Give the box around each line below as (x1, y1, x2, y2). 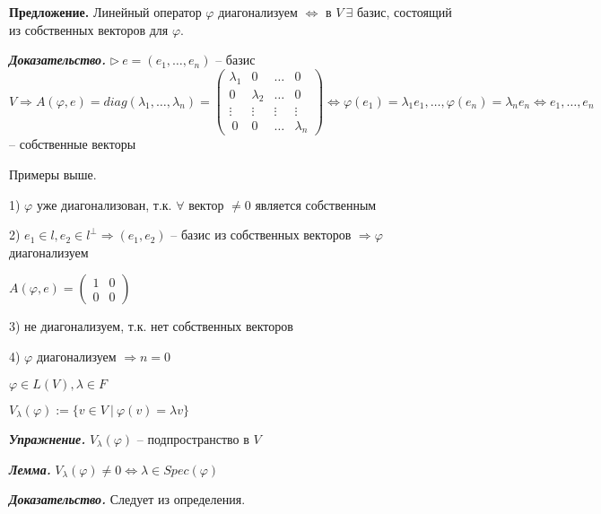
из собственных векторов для (9, 20, 169, 39)
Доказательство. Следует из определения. (9, 490, 246, 509)
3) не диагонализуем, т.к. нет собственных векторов (9, 317, 293, 335)
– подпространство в (136, 429, 249, 448)
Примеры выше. (9, 164, 97, 183)
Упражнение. (9, 429, 86, 448)
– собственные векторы (9, 135, 136, 153)
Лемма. (9, 459, 51, 478)
